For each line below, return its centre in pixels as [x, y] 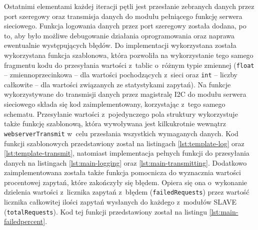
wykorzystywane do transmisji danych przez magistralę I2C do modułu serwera [125, 94]
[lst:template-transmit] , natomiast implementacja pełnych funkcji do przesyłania [127, 153]
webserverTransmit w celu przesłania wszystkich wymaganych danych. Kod [121, 133]
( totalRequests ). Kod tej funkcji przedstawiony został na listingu [106, 211]
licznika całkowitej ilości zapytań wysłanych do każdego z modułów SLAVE [120, 202]
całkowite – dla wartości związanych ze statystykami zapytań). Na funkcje [117, 84]
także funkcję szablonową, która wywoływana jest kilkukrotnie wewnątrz [115, 123]
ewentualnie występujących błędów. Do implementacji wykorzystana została [120, 45]
